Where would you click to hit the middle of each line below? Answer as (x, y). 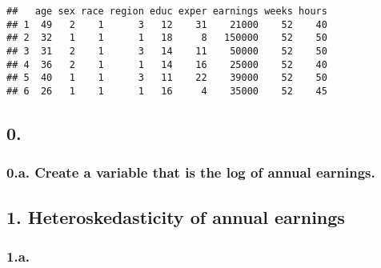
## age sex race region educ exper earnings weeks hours (167, 11)
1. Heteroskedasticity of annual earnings (176, 216)
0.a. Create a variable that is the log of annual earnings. (191, 172)
